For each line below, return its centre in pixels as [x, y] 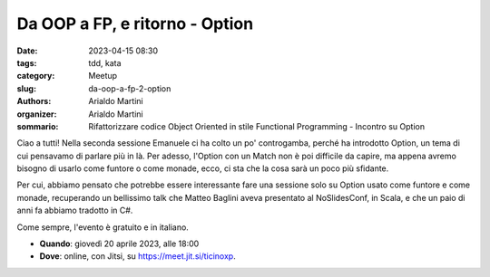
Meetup [103, 76]
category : [36, 76]
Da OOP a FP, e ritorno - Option [135, 24]
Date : [27, 51]
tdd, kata [105, 62]
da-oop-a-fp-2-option [130, 88]
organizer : [37, 114]
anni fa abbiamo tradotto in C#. [75, 210]
